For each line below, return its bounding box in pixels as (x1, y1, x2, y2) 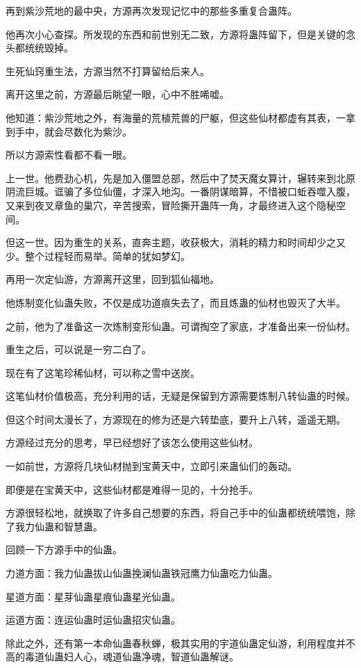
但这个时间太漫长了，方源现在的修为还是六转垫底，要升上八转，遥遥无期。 (6, 412, 346, 426)
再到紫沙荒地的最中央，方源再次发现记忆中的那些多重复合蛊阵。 (6, 3, 297, 17)
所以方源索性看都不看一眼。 (6, 147, 132, 162)
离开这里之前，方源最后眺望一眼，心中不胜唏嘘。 (6, 87, 229, 101)
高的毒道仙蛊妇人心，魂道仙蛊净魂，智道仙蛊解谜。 (6, 649, 239, 664)
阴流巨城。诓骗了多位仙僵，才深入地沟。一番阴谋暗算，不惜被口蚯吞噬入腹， (6, 184, 355, 199)
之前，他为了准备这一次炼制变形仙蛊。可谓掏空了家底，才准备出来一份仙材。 (6, 318, 355, 333)
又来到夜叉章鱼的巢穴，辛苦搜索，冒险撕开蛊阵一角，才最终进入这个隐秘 (6, 197, 336, 212)
